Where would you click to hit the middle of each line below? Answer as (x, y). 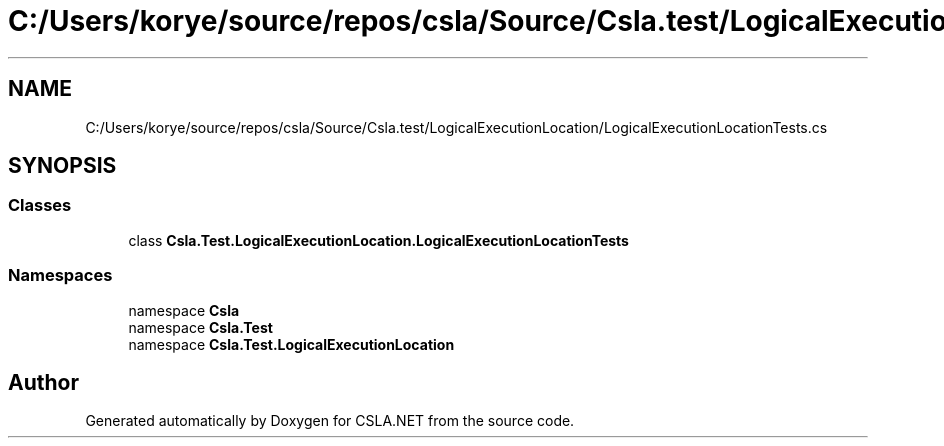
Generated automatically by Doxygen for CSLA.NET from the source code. (330, 421)
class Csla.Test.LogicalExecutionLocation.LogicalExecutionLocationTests (378, 240)
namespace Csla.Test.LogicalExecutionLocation (291, 344)
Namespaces (60, 275)
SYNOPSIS (62, 166)
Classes (40, 205)
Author (43, 382)
